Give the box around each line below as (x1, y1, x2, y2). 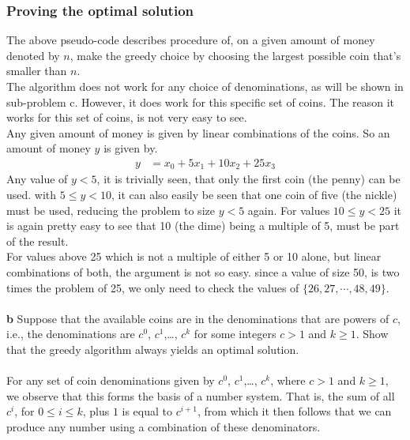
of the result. (6, 232, 69, 249)
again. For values (247, 201, 330, 218)
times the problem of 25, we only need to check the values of (6, 279, 299, 295)
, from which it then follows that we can (197, 403, 392, 419)
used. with (6, 186, 57, 203)
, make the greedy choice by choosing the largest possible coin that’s (70, 47, 401, 63)
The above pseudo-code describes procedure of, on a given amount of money (6, 32, 375, 48)
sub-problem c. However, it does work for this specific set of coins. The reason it (6, 93, 395, 110)
